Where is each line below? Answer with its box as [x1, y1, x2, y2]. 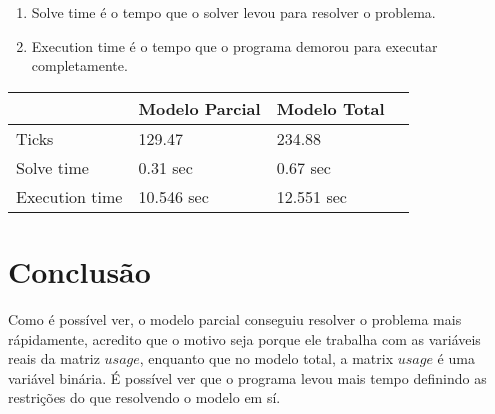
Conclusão [8, 250, 151, 291]
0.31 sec [138, 155, 193, 179]
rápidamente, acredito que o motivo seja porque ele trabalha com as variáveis [8, 328, 481, 349]
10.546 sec [138, 184, 209, 208]
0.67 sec [276, 155, 331, 179]
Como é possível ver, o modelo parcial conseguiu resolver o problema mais [8, 308, 462, 329]
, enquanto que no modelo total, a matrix [139, 348, 394, 369]
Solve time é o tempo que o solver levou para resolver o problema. [31, 2, 436, 22]
